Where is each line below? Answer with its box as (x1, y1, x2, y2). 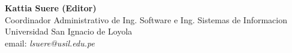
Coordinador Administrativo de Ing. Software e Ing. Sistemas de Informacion (5, 13, 288, 26)
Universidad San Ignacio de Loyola (5, 25, 133, 38)
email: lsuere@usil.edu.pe (5, 36, 95, 49)
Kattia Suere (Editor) (5, 2, 97, 14)
